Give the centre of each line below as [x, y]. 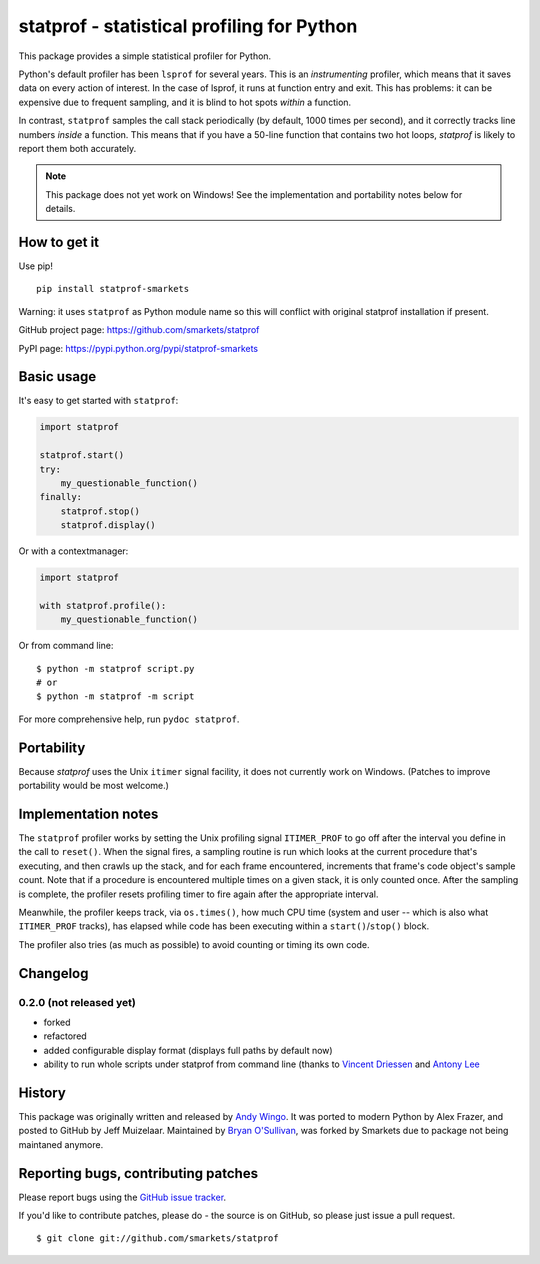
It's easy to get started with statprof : [98, 401]
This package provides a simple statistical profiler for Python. [145, 56]
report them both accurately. [77, 148]
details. [60, 209]
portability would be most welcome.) [94, 786]
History [42, 1092]
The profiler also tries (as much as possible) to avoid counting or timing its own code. [194, 944]
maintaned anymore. [61, 1144]
